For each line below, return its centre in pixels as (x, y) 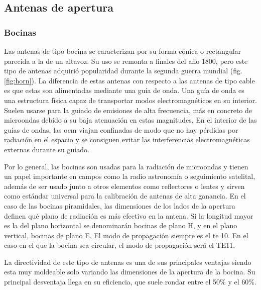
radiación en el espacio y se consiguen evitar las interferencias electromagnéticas (127, 139)
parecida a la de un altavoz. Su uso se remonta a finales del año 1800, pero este (126, 61)
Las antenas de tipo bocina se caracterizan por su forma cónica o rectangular (123, 51)
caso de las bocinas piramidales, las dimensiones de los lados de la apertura (120, 205)
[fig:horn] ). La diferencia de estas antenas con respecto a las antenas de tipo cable (129, 80)
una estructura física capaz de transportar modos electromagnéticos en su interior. (130, 100)
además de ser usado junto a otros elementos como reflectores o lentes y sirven (124, 186)
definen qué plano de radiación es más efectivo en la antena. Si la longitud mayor (129, 215)
